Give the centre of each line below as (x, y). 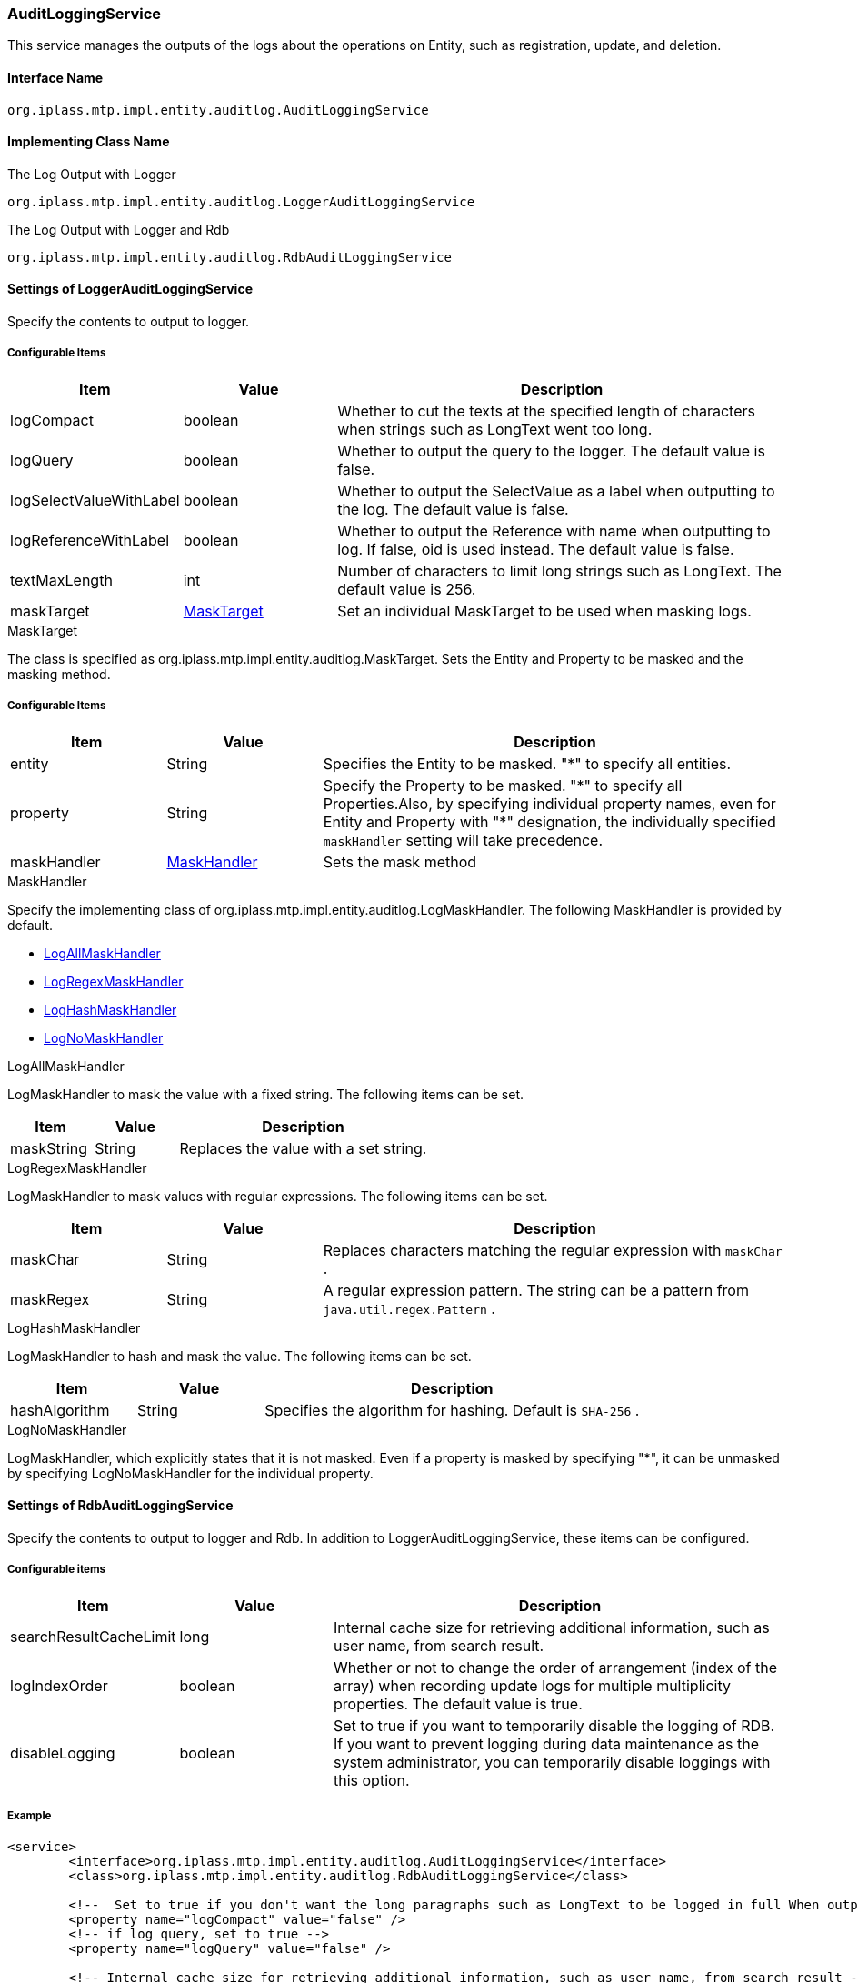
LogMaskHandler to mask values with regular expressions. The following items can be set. (278, 1196)
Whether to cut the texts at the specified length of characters (546, 411)
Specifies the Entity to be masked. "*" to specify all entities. (527, 763)
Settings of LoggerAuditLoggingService (130, 289)
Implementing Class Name (89, 142)
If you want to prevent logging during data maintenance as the (546, 1743)
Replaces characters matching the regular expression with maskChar (553, 1250)
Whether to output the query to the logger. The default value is (551, 451)
